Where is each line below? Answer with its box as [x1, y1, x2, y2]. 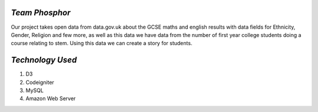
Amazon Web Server [25, 95, 76, 102]
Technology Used [11, 55, 77, 65]
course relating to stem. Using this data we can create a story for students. [11, 40, 193, 47]
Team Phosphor [11, 8, 71, 18]
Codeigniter [25, 79, 54, 86]
